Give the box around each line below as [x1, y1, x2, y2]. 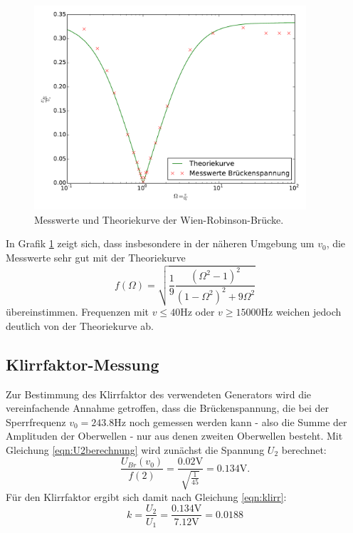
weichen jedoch [275, 304, 342, 319]
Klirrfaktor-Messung [6, 353, 159, 375]
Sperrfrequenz [6, 414, 66, 429]
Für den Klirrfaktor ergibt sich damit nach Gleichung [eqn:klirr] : [6, 489, 287, 504]
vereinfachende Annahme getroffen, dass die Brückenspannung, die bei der [6, 400, 330, 415]
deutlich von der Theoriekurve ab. [6, 318, 154, 333]
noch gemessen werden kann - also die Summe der [129, 414, 347, 429]
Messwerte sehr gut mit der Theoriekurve [6, 249, 186, 264]
